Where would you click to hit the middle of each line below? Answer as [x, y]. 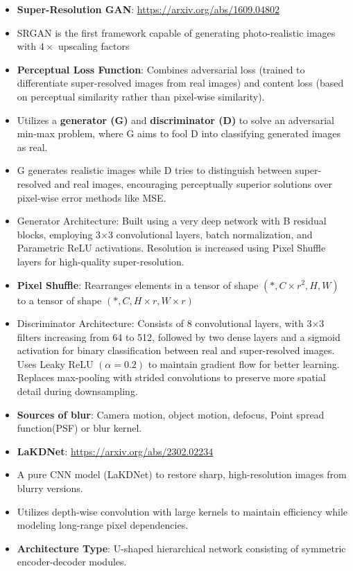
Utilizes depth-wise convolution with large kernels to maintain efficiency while [182, 511]
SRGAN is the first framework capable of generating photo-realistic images [176, 32]
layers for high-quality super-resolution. [101, 261]
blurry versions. [50, 488]
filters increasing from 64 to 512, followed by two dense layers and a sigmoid [179, 336]
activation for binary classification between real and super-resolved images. [176, 350]
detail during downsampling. [77, 391]
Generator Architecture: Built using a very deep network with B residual [172, 221]
